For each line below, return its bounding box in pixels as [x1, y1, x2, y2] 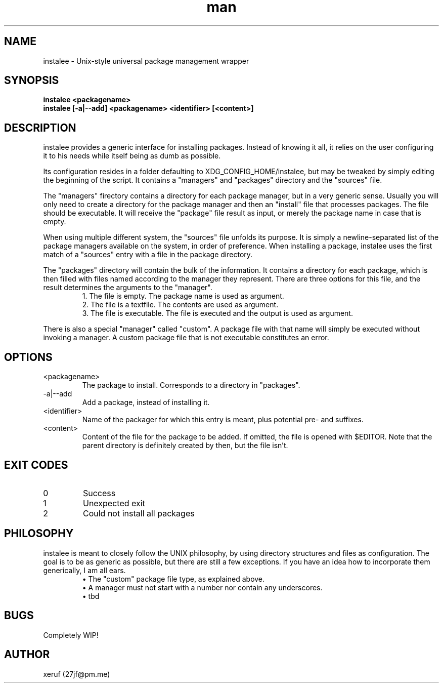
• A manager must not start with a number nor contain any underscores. [82, 583, 323, 592]
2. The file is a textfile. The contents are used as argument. [82, 300, 279, 309]
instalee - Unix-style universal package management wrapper [43, 56, 249, 65]
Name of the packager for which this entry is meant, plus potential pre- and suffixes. [82, 415, 364, 424]
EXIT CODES [4, 458, 68, 471]
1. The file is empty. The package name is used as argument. [82, 292, 284, 301]
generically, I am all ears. [43, 565, 126, 575]
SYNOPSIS [4, 74, 59, 87]
